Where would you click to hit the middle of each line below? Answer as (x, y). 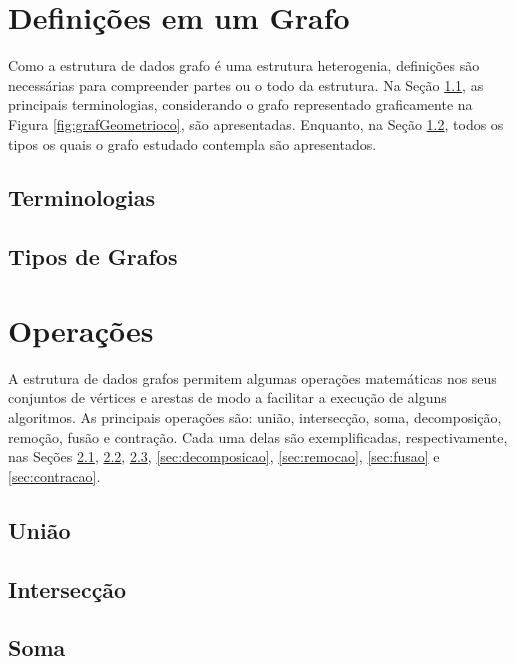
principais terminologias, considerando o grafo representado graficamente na (240, 104)
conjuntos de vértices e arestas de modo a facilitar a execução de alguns (227, 397)
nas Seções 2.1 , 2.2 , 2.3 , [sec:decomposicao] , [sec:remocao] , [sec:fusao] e (224, 456)
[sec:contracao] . (54, 475)
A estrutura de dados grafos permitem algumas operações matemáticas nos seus (252, 377)
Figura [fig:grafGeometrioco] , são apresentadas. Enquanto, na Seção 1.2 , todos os (256, 123)
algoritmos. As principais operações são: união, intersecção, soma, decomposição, (255, 416)
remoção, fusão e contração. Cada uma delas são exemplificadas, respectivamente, (258, 436)
